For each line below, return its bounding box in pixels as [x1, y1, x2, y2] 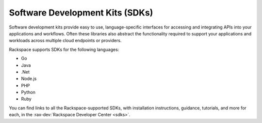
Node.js [21, 76, 37, 82]
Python [21, 90, 36, 95]
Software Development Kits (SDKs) [9, 7, 153, 18]
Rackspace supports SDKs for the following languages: [9, 46, 119, 52]
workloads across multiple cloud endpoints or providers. [9, 38, 122, 44]
